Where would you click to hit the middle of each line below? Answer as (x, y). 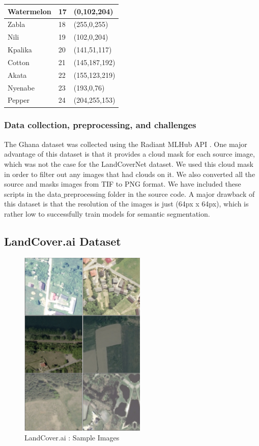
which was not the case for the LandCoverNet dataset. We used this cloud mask (129, 163)
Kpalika (20, 50)
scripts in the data (33, 194)
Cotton (19, 62)
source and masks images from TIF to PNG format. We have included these (123, 184)
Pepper (19, 100)
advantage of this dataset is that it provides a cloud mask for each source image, (129, 154)
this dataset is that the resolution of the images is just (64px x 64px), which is (126, 204)
